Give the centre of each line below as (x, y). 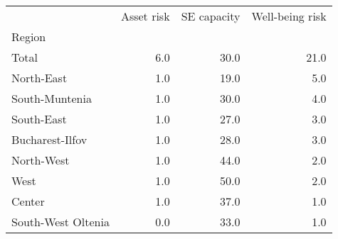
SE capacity (211, 16)
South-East (39, 119)
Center (28, 201)
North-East (39, 78)
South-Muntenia (52, 98)
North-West (41, 160)
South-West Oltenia (60, 222)
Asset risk (145, 16)
